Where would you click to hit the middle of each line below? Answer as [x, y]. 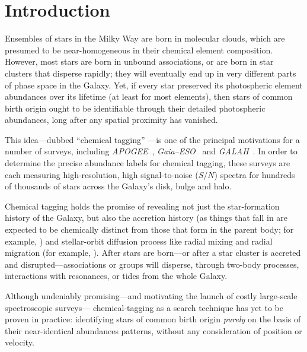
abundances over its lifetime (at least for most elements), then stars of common [149, 96]
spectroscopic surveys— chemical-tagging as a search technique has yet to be [144, 307]
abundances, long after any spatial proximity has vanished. [111, 120]
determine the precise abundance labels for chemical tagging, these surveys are [148, 163]
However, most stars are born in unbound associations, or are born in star [139, 61]
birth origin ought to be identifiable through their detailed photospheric [135, 108]
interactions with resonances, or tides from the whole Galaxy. [116, 276]
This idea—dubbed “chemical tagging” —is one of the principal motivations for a [152, 139]
